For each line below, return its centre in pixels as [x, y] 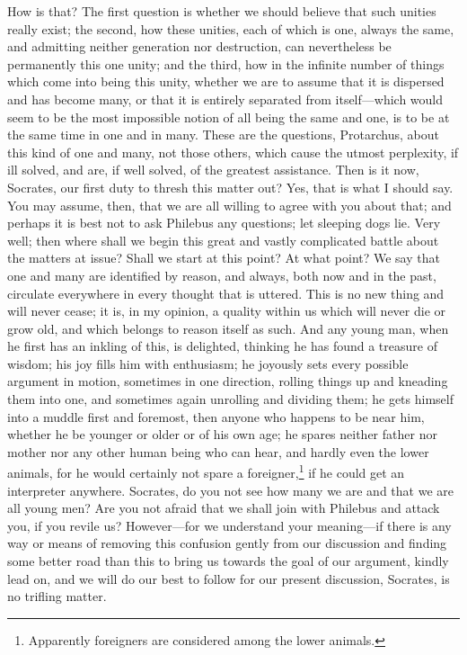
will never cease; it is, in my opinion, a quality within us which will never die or [227, 311]
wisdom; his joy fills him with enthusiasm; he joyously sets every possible [208, 363]
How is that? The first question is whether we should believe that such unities [222, 11]
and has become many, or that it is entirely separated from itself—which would [225, 99]
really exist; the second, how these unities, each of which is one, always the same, [231, 28]
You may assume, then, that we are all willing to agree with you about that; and [229, 205]
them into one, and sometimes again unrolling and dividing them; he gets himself [230, 399]
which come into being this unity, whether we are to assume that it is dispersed [226, 81]
